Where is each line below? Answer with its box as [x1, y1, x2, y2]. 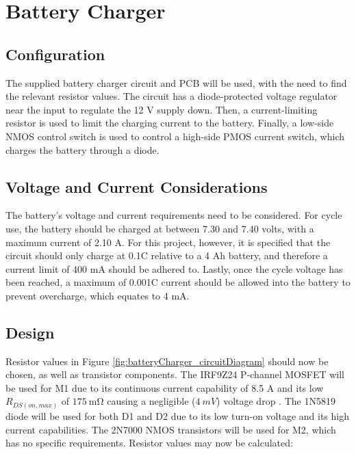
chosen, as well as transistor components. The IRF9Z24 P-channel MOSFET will [5, 367, 344, 382]
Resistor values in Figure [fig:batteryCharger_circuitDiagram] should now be [5, 353, 329, 368]
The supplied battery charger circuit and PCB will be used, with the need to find [5, 75, 347, 90]
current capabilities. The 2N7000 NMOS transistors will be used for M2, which [5, 422, 336, 436]
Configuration [5, 43, 105, 64]
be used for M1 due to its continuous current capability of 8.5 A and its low [5, 380, 324, 395]
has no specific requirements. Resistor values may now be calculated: [5, 436, 293, 450]
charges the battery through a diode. [5, 142, 160, 157]
